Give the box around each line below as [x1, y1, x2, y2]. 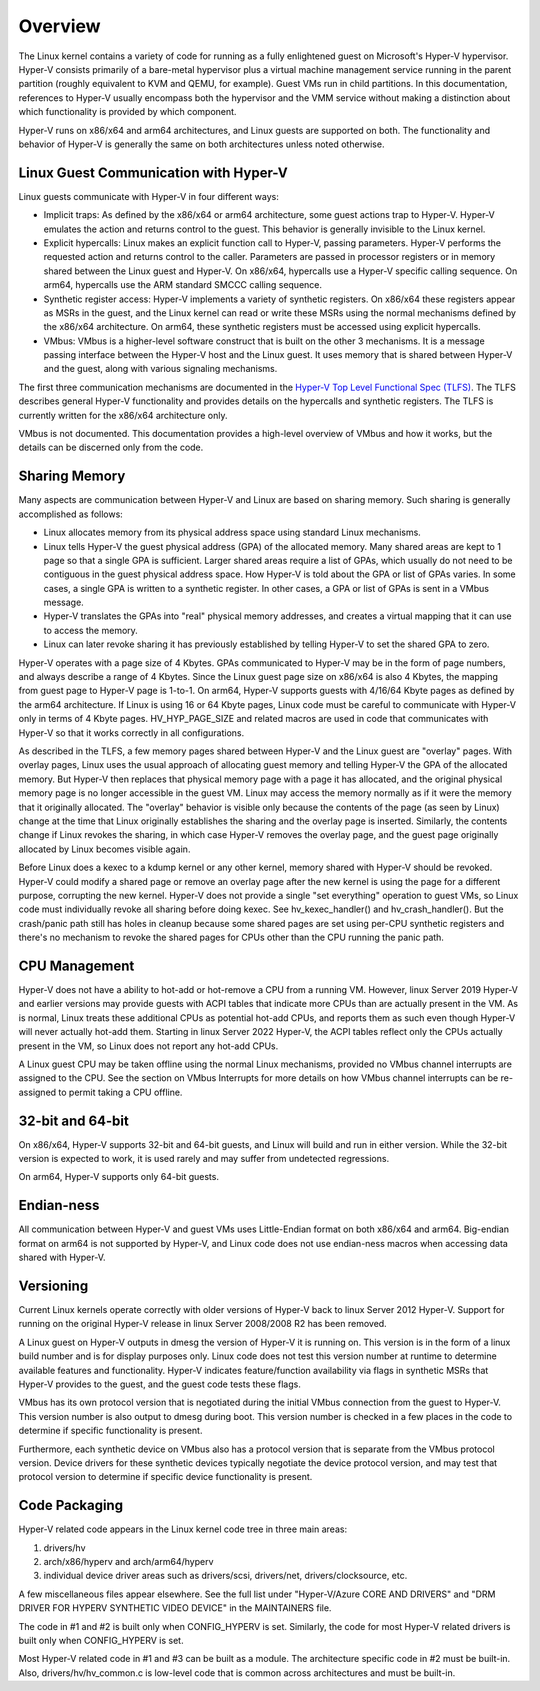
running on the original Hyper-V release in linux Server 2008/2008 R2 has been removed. [18, 1318, 387, 1330]
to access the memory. [43, 624, 139, 636]
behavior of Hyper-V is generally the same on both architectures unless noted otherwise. [18, 138, 385, 150]
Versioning [18, 1277, 89, 1294]
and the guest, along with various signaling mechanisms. [43, 363, 278, 375]
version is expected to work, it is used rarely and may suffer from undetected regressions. [18, 1153, 390, 1164]
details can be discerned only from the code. [18, 441, 204, 454]
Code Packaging [18, 1497, 124, 1514]
